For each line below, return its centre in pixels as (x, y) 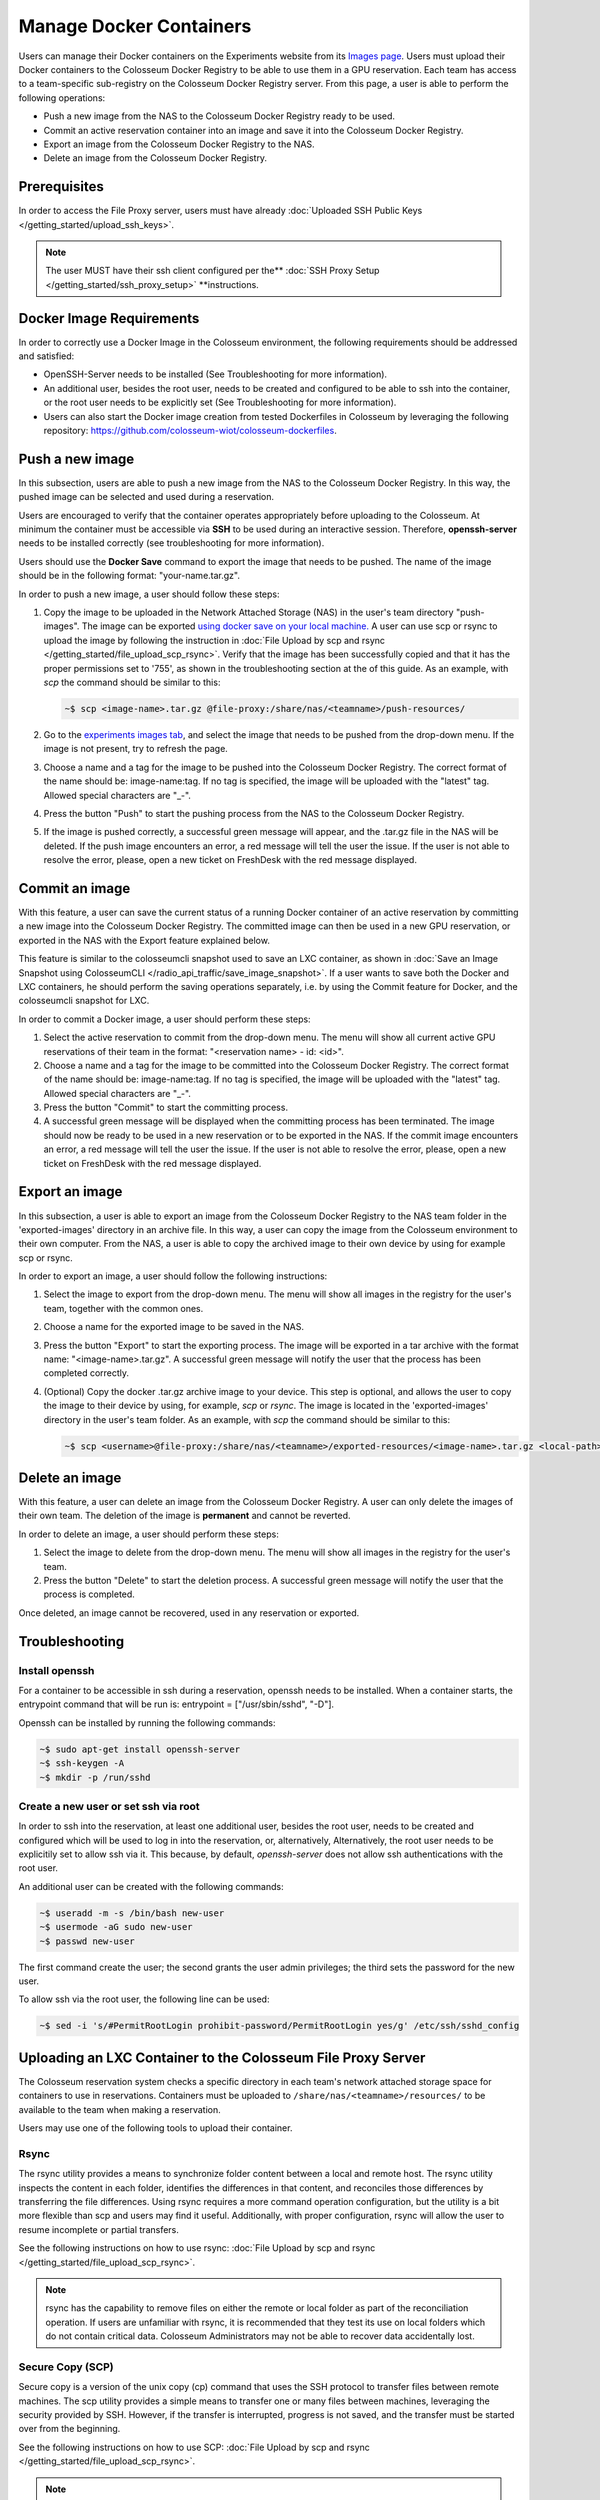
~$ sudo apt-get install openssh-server (139, 1749)
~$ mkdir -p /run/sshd (95, 1777)
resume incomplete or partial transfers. (99, 2229)
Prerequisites (61, 186)
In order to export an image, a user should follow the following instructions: (173, 1276)
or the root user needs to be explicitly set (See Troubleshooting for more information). (220, 402)
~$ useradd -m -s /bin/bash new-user (132, 1913)
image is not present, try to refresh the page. (136, 749)
